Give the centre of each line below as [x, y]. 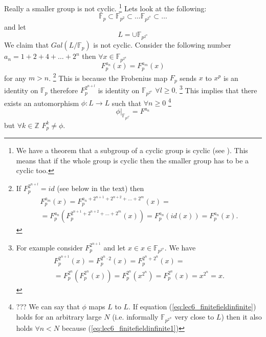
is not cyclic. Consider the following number [162, 45]
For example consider [49, 247]
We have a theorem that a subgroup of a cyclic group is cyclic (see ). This [132, 150]
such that [127, 103]
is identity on [119, 90]
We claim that [27, 45]
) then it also [241, 316]
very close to [194, 316]
